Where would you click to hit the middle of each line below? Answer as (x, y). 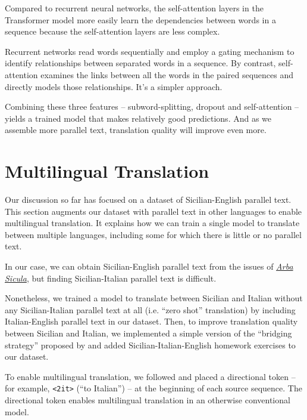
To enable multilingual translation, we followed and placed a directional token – (150, 376)
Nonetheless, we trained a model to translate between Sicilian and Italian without (154, 298)
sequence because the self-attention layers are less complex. (112, 31)
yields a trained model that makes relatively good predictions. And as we (138, 118)
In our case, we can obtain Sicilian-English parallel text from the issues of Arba (149, 266)
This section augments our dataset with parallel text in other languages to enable (153, 211)
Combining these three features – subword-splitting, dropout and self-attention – (152, 106)
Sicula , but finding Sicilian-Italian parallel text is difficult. (111, 278)
